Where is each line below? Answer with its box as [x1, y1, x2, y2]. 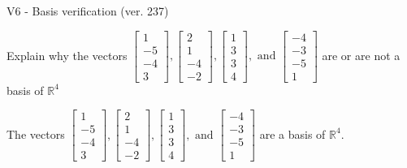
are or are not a [322, 46, 401, 63]
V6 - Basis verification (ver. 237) [6, 2, 169, 19]
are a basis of [259, 125, 326, 142]
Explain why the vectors [6, 46, 128, 63]
